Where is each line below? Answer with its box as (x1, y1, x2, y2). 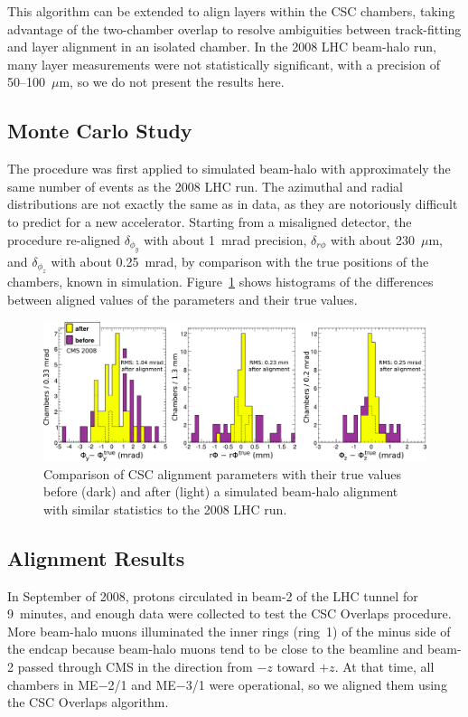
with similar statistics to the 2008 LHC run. (43, 499, 287, 518)
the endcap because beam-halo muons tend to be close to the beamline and (7, 639, 424, 658)
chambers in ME (7, 675, 98, 693)
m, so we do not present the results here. (59, 72, 285, 91)
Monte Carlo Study (7, 117, 192, 145)
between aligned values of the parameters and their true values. (7, 289, 358, 308)
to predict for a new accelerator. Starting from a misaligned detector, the (7, 212, 412, 231)
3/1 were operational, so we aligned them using (185, 675, 447, 693)
